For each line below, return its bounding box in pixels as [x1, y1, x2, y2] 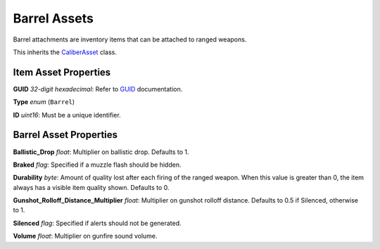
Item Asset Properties [13, 66, 111, 78]
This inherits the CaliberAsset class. [13, 48, 118, 56]
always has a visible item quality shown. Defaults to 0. [13, 183, 170, 191]
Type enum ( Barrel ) [13, 98, 75, 106]
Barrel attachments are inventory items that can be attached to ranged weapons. [13, 35, 247, 44]
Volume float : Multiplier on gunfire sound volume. [13, 232, 158, 241]
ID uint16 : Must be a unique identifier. [13, 110, 121, 119]
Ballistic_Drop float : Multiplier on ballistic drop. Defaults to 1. [13, 148, 189, 156]
